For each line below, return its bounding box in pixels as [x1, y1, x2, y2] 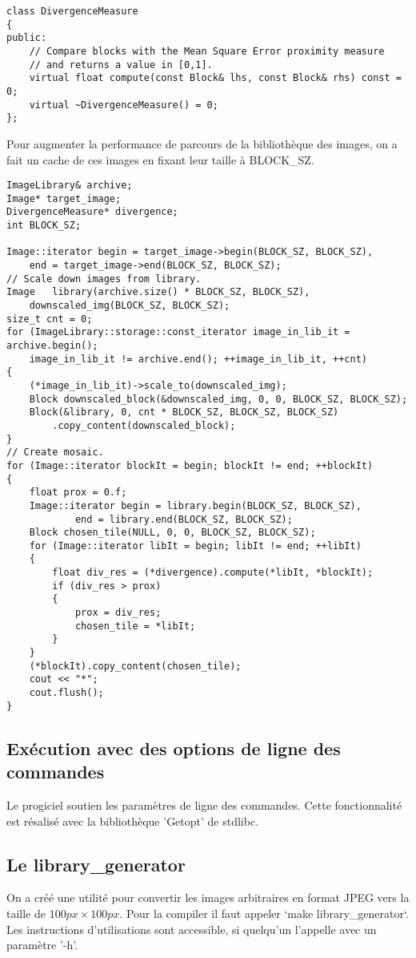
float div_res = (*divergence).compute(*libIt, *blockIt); [52, 567, 374, 579]
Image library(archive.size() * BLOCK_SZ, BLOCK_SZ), [6, 286, 310, 298]
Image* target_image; [6, 192, 122, 204]
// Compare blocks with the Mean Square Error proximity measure [29, 45, 385, 57]
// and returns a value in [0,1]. [29, 59, 213, 71]
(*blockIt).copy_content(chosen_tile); [29, 660, 242, 672]
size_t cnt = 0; [6, 313, 93, 325]
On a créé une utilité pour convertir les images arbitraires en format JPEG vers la [6, 889, 410, 906]
